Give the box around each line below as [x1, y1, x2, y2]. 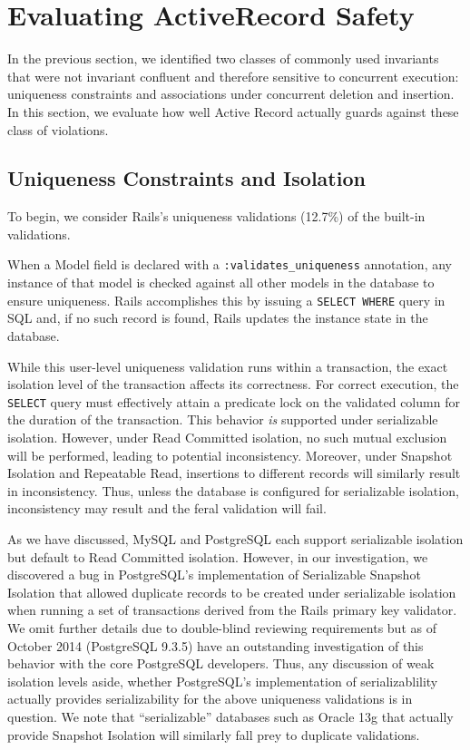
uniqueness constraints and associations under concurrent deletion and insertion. [7, 84, 455, 103]
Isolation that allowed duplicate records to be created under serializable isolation [7, 582, 456, 601]
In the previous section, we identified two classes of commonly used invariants [7, 49, 439, 68]
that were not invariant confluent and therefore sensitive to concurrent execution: [7, 66, 459, 85]
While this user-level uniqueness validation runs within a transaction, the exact [7, 356, 448, 375]
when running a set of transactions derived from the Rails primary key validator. [7, 600, 457, 619]
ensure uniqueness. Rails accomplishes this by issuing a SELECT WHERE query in [7, 290, 446, 309]
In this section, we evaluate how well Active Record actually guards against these [7, 102, 459, 121]
